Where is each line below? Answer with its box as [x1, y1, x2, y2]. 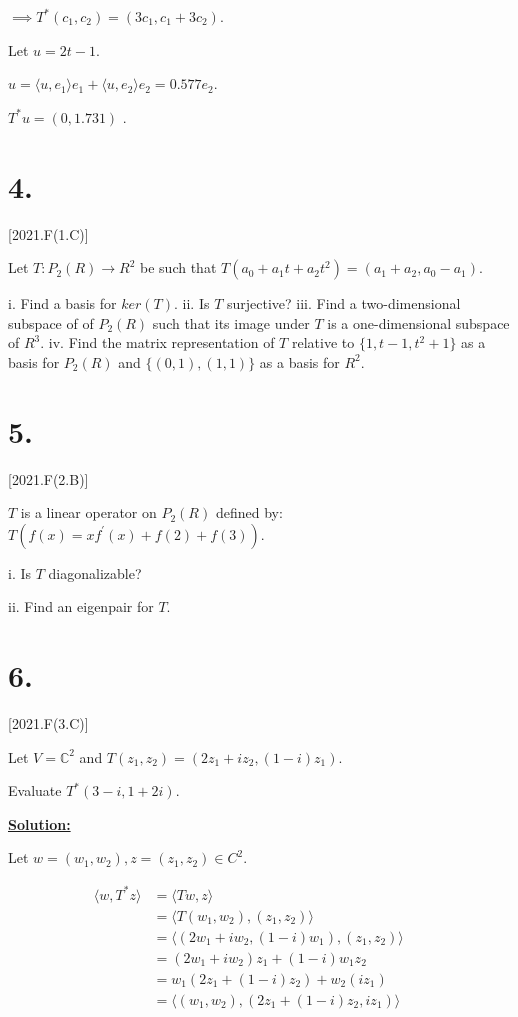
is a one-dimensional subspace [327, 312, 510, 333]
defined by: [215, 502, 283, 523]
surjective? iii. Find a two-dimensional [226, 293, 461, 314]
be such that [140, 257, 217, 278]
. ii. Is [174, 293, 210, 314]
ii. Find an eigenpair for [8, 596, 154, 617]
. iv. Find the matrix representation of [40, 332, 275, 353]
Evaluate [8, 780, 62, 801]
